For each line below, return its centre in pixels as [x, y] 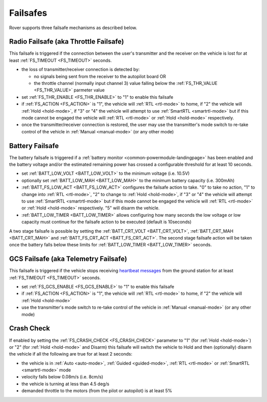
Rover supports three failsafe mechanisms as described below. [73, 28]
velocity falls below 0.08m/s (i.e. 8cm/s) [62, 377]
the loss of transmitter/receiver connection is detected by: [81, 70]
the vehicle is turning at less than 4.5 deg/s [66, 384]
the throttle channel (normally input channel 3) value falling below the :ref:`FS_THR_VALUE [126, 83]
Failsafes [28, 13]
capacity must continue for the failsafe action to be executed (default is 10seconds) [107, 222]
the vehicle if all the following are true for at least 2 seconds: [71, 354]
